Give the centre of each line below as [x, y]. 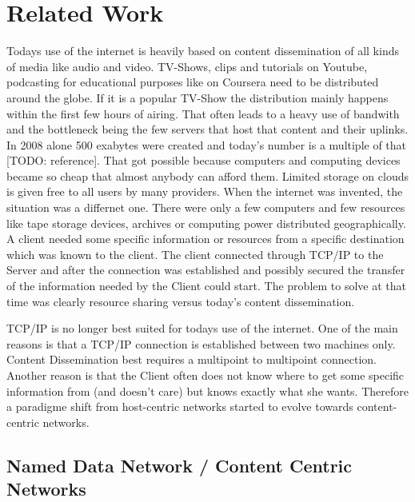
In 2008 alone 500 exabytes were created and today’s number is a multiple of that [207, 144]
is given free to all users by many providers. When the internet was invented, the [205, 191]
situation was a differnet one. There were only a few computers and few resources [206, 207]
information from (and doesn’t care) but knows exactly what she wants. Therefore [207, 390]
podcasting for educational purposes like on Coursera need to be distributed [193, 82]
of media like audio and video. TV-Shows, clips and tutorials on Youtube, [187, 66]
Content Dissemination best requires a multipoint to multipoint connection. [192, 359]
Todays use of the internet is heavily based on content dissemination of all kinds [203, 51]
